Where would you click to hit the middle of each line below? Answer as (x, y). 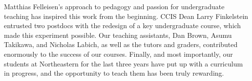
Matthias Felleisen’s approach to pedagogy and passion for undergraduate (114, 6)
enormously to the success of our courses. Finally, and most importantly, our (118, 54)
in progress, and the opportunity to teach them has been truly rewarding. (114, 73)
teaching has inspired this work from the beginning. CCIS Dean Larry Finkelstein (126, 16)
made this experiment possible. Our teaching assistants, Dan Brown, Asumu (118, 35)
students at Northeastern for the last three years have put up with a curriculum (124, 63)
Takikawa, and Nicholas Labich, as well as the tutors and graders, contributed (121, 44)
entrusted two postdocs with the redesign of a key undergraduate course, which (123, 25)
